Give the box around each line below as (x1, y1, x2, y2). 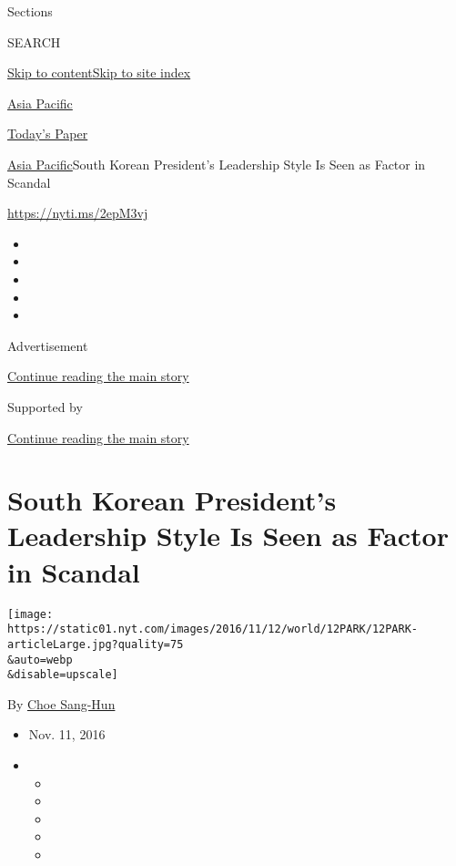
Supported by (7, 397, 83, 416)
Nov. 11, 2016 (28, 725, 106, 744)
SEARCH (7, 32, 61, 51)
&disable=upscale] (7, 668, 118, 682)
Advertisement (7, 335, 88, 355)
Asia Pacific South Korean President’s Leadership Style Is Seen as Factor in (7, 154, 426, 173)
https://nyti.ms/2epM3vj (7, 203, 148, 222)
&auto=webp (7, 653, 73, 666)
